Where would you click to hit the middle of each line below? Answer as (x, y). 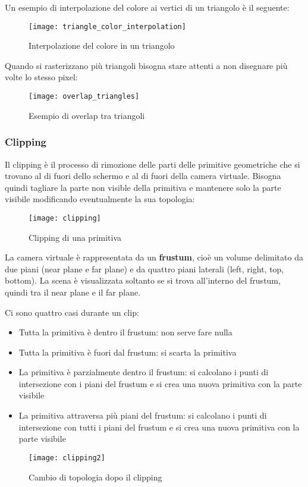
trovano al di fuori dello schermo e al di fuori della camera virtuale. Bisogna (143, 176)
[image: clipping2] (67, 458)
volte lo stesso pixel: (41, 77)
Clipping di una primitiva (75, 237)
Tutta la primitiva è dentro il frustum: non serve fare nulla (125, 332)
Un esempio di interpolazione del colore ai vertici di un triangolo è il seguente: (147, 7)
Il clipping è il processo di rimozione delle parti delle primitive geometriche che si (153, 164)
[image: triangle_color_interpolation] (107, 26)
